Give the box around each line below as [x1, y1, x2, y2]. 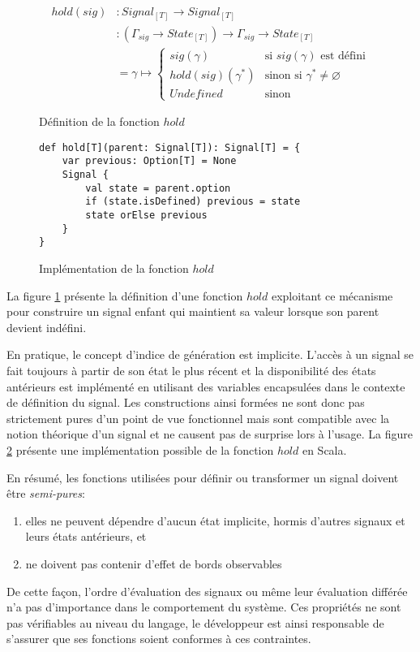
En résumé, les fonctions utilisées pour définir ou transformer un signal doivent [6, 468, 399, 486]
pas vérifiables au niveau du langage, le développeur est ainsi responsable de [6, 614, 384, 631]
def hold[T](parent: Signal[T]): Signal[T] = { [39, 141, 301, 153]
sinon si [264, 69, 302, 81]
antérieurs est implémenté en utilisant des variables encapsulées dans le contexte [6, 378, 405, 395]
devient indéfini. [6, 318, 87, 335]
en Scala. [302, 441, 347, 458]
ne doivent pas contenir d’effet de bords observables [25, 555, 282, 572]
